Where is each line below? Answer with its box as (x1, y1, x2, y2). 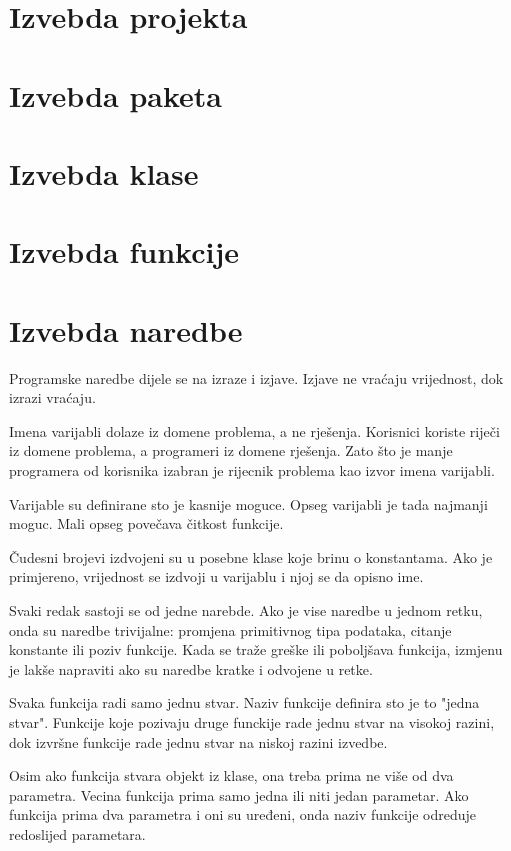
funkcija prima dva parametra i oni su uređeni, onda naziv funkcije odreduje (9, 804, 477, 825)
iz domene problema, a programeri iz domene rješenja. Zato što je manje (9, 440, 453, 461)
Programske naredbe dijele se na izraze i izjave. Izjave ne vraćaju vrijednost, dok (9, 367, 504, 388)
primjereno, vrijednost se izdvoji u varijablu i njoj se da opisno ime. (9, 566, 424, 587)
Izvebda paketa (9, 74, 222, 115)
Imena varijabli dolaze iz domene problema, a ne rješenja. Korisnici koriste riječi (9, 420, 500, 441)
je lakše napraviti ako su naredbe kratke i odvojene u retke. (9, 658, 373, 679)
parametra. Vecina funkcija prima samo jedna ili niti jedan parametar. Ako (9, 784, 469, 805)
